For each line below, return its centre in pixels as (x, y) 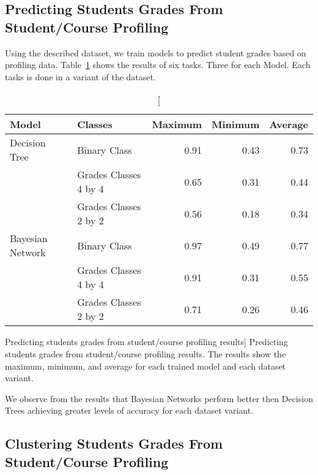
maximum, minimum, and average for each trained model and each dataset (146, 366)
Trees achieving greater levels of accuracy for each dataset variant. (129, 410)
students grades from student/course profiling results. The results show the (146, 353)
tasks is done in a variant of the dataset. (80, 76)
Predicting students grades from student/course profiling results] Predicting (146, 342)
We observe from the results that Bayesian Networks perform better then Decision (159, 398)
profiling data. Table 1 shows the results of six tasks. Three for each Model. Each (158, 65)
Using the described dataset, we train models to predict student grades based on (156, 52)
